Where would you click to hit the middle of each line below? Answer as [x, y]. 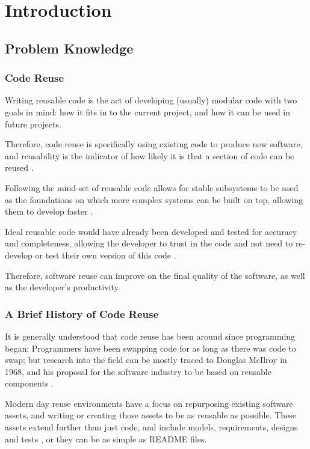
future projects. [33, 124]
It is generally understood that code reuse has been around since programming [150, 336]
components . [29, 383]
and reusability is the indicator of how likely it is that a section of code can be [150, 155]
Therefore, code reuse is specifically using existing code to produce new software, [154, 144]
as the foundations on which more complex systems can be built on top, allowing [154, 199]
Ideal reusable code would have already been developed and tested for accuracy [151, 231]
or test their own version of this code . [106, 255]
